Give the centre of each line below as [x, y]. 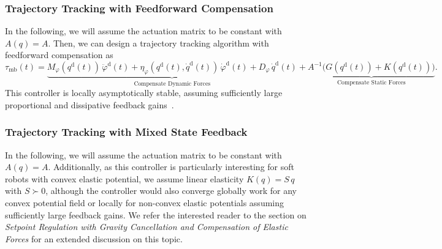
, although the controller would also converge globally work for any [171, 191]
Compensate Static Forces [372, 82]
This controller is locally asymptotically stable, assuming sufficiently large [144, 93]
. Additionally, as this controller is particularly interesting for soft [171, 167]
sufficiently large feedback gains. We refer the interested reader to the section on [156, 214]
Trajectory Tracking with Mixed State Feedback [126, 132]
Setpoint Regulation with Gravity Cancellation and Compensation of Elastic [147, 227]
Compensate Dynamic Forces [172, 84]
